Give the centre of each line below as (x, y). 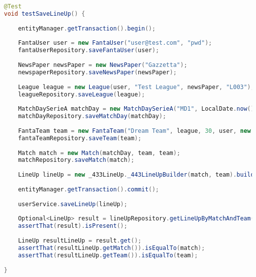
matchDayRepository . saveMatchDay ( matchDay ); (92, 116)
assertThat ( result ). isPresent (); (73, 226)
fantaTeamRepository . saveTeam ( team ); (80, 138)
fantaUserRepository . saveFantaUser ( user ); (89, 50)
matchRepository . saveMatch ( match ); (76, 160)
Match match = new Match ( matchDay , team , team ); (99, 153)
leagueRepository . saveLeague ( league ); (81, 94)
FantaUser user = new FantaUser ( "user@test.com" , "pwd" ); (115, 43)
